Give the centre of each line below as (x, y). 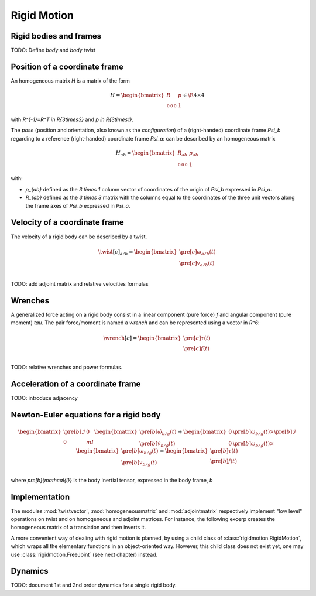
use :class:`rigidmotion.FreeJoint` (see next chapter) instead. (84, 554)
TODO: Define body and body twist (53, 50)
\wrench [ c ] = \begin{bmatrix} (142, 338)
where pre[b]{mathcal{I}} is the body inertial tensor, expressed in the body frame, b (112, 480)
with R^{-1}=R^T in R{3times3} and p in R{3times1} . (72, 119)
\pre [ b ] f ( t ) (224, 461)
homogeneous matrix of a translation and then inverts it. (78, 528)
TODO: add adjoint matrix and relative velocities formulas (80, 284)
